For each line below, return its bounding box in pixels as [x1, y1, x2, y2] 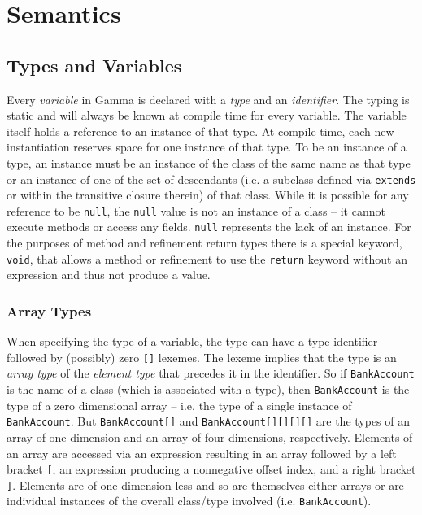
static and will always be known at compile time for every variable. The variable [7, 107, 407, 124]
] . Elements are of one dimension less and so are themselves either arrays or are [7, 476, 404, 493]
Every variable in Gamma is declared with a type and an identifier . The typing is [7, 90, 410, 107]
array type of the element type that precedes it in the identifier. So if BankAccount [7, 364, 415, 382]
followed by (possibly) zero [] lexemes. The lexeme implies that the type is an [7, 348, 397, 365]
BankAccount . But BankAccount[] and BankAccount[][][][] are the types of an [7, 412, 411, 430]
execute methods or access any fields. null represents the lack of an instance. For [7, 218, 411, 235]
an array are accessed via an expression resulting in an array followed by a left [7, 444, 397, 461]
